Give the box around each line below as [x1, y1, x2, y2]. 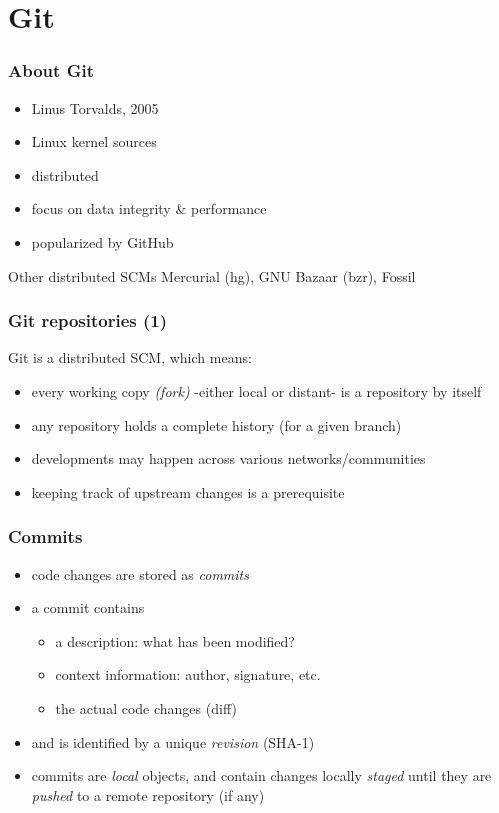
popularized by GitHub [31, 231, 174, 252]
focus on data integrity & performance [31, 198, 267, 219]
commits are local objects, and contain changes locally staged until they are [31, 765, 492, 786]
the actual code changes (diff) [55, 697, 237, 718]
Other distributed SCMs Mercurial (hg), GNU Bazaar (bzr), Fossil [8, 265, 416, 286]
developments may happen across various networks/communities [31, 448, 426, 469]
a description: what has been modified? [55, 630, 295, 651]
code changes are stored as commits [31, 563, 249, 584]
